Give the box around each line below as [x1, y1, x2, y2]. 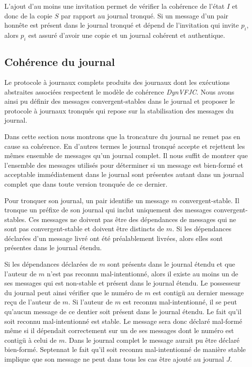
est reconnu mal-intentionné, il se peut [123, 297, 237, 307]
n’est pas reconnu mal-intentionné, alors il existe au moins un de [47, 268, 238, 278]
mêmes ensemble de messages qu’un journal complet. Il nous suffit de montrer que [4, 150, 248, 160]
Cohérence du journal [4, 54, 115, 69]
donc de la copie [4, 10, 52, 20]
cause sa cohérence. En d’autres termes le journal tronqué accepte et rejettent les [4, 141, 245, 151]
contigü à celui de [4, 335, 57, 345]
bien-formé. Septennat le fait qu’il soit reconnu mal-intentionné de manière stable [4, 344, 246, 354]
